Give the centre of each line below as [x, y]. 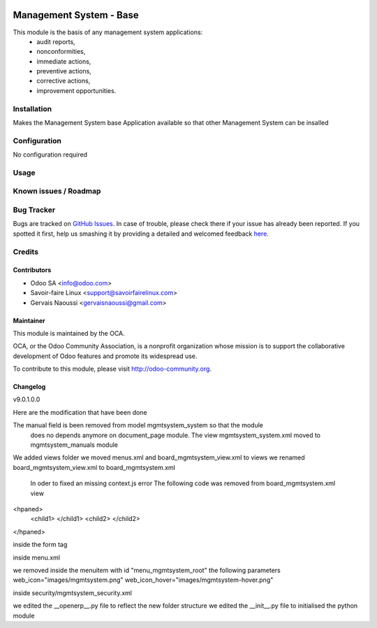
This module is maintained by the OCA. [69, 333]
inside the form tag [40, 545]
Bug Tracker [34, 210]
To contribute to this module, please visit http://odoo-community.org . [112, 369]
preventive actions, [64, 71]
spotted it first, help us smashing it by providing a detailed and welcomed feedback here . [141, 234]
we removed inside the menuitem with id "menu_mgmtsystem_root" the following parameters [147, 570]
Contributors [32, 270]
